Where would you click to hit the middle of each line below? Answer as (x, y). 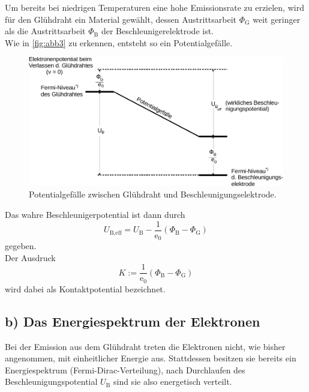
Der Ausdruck (30, 257)
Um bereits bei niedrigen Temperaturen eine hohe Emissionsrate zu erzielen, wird (154, 7)
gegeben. (21, 246)
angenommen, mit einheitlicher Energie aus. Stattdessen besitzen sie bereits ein (151, 358)
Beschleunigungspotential (51, 381)
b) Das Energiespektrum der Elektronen (133, 321)
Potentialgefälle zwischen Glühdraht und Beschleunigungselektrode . (153, 194)
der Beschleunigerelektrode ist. (157, 31)
